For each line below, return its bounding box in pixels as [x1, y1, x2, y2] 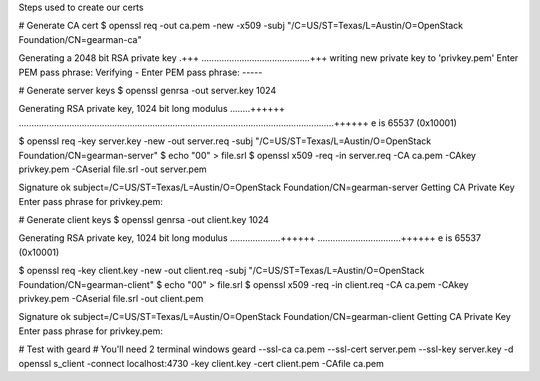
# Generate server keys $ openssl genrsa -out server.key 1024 [18, 84, 277, 96]
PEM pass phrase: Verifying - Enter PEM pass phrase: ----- [18, 66, 263, 78]
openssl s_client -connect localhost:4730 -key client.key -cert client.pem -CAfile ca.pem [18, 357, 384, 369]
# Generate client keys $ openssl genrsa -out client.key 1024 [18, 214, 270, 226]
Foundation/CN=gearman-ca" [18, 33, 142, 45]
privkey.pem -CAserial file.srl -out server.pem [18, 163, 207, 175]
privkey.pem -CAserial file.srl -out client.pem [18, 293, 204, 305]
